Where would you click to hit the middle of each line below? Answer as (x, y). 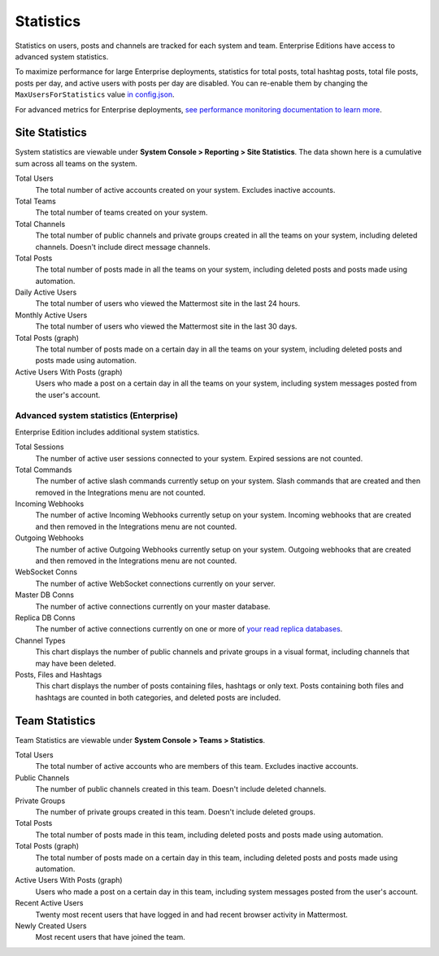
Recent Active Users (49, 903)
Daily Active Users (46, 292)
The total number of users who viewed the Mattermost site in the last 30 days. (166, 326)
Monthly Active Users (51, 315)
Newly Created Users (51, 925)
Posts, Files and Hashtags (59, 674)
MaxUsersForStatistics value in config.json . (95, 94)
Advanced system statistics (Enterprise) (97, 416)
